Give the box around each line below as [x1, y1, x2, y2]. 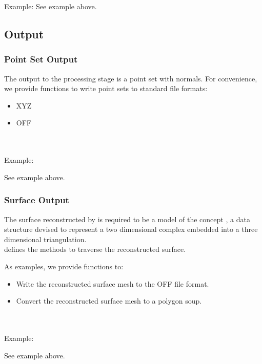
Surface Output [4, 194, 69, 206]
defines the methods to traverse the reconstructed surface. [4, 244, 186, 254]
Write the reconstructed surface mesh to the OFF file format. [16, 278, 209, 289]
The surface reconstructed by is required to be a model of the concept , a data [4, 213, 250, 224]
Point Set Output [4, 53, 78, 66]
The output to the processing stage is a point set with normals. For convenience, [4, 73, 257, 83]
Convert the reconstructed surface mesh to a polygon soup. [16, 295, 202, 306]
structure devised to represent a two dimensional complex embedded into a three [4, 224, 258, 234]
